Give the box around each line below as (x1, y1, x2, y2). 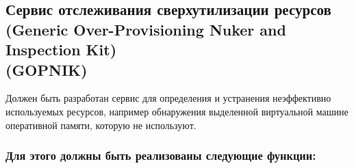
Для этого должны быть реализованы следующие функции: (5, 147, 316, 164)
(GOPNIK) (5, 59, 88, 80)
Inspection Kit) (5, 39, 117, 60)
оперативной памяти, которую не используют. (5, 117, 197, 132)
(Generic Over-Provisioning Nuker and (5, 18, 286, 40)
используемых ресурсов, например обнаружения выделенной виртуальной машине (5, 104, 349, 118)
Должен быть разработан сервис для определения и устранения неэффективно (5, 91, 331, 105)
